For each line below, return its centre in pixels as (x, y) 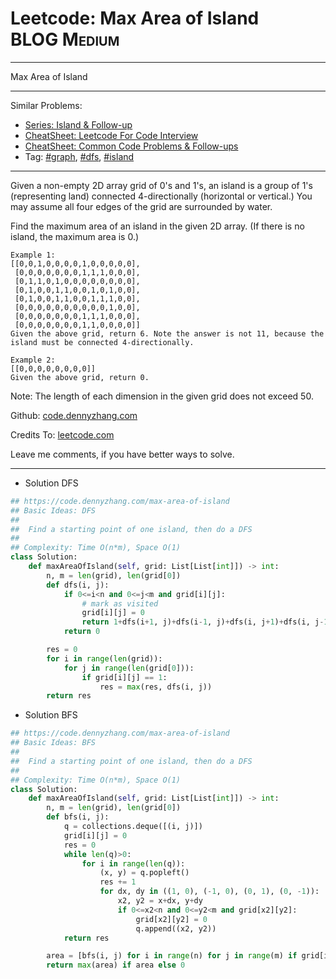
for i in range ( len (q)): (133, 863)
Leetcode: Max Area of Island (135, 18)
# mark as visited (120, 603)
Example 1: (33, 255)
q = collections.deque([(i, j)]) (133, 827)
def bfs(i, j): (78, 817)
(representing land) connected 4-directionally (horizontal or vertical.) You (161, 196)
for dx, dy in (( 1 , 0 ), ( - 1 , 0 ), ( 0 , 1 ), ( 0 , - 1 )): (209, 892)
